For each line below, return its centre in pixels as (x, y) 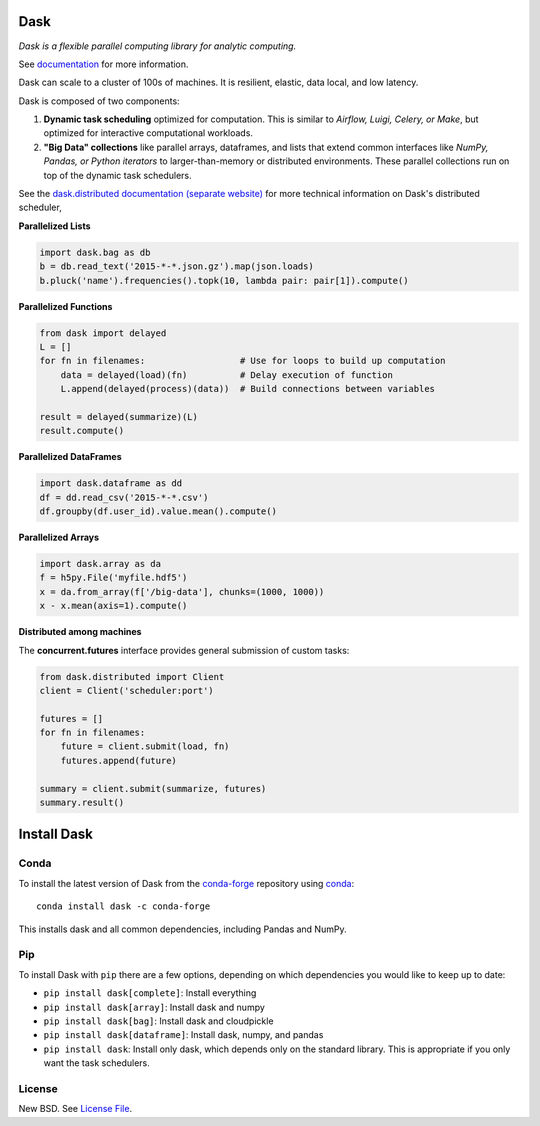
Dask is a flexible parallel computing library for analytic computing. (157, 46)
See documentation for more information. (103, 64)
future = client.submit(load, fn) (145, 746)
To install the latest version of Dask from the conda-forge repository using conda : (186, 883)
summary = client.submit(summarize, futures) (153, 788)
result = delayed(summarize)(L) (119, 416)
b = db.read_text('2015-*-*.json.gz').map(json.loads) (176, 266)
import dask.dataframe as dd (111, 483)
